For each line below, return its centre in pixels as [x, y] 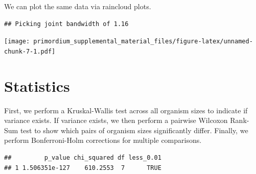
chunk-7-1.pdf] [30, 51]
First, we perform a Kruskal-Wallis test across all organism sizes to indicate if [126, 110]
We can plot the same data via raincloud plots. [78, 6]
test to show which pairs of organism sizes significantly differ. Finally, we [134, 130]
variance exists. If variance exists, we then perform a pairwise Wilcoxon [116, 120]
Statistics [37, 85]
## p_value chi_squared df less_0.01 [83, 158]
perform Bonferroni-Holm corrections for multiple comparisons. [103, 140]
